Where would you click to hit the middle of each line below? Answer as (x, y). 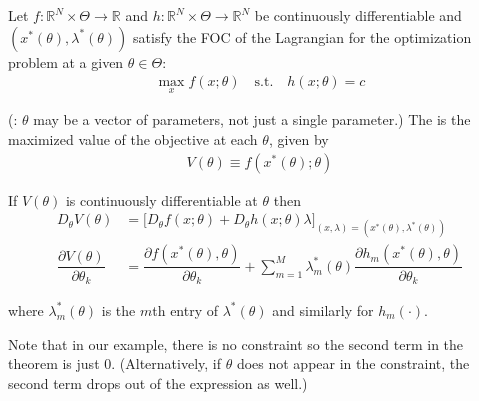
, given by (298, 139)
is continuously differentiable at (161, 199)
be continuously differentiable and (358, 15)
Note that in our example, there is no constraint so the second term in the (236, 343)
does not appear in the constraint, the (353, 363)
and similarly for (323, 309)
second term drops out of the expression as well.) (158, 382)
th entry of (185, 309)
